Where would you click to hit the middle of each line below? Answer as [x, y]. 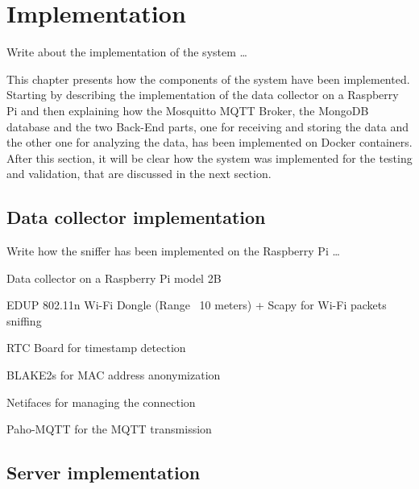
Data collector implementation [136, 217]
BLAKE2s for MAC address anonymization [114, 375]
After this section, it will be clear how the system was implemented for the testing [209, 157]
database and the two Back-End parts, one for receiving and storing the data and [207, 126]
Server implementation [104, 472]
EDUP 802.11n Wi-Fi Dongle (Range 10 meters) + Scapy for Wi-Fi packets [197, 305]
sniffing [24, 320]
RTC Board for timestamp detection [96, 348]
